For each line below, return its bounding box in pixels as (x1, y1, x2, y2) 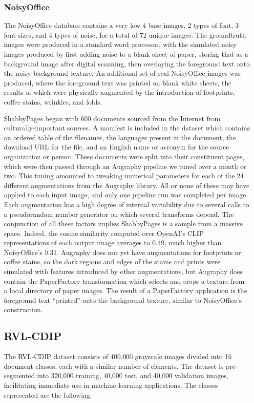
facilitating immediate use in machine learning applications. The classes (4, 380, 218, 390)
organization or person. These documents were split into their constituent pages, (4, 151, 245, 161)
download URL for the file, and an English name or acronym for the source (4, 142, 229, 152)
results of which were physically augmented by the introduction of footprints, (4, 87, 235, 97)
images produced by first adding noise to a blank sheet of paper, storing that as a (4, 49, 248, 59)
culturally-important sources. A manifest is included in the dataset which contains (4, 123, 250, 133)
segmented (4, 370, 35, 381)
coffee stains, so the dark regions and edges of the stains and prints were (4, 256, 220, 267)
